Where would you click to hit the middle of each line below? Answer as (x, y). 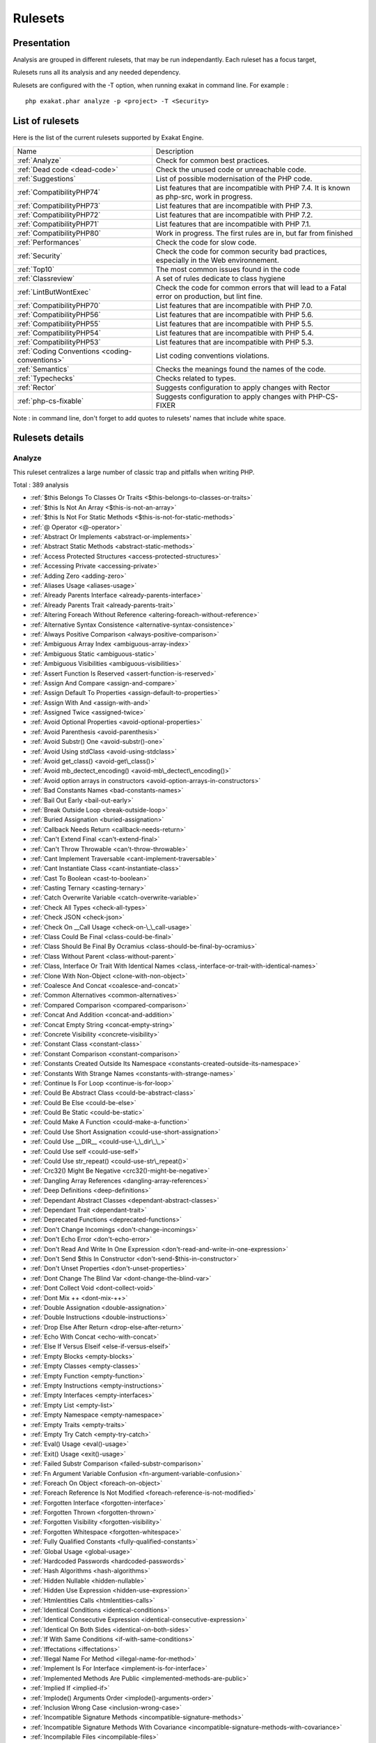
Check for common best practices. (212, 160)
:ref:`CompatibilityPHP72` (59, 215)
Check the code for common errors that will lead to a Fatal (251, 287)
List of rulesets (46, 121)
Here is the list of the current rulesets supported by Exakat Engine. (108, 138)
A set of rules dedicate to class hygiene (220, 278)
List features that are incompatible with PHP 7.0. (234, 305)
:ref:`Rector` (37, 387)
